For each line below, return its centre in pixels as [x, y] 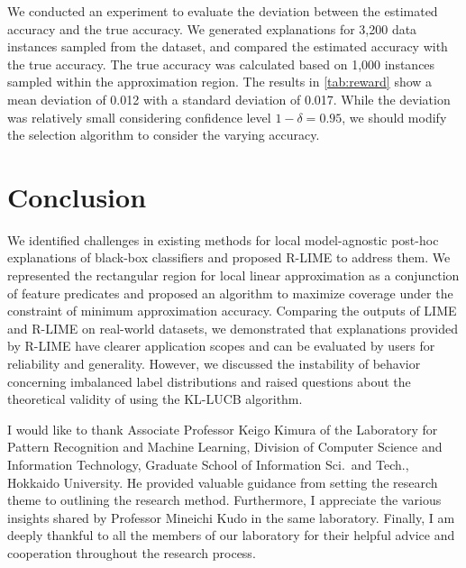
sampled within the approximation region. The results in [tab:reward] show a [220, 82]
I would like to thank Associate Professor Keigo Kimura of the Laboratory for [223, 429]
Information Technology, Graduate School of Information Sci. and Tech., [208, 464]
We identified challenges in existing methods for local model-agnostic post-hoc [223, 239]
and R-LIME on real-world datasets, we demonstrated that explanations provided [233, 328]
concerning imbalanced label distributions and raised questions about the [209, 381]
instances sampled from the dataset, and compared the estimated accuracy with [228, 46]
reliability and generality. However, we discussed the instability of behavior [214, 364]
